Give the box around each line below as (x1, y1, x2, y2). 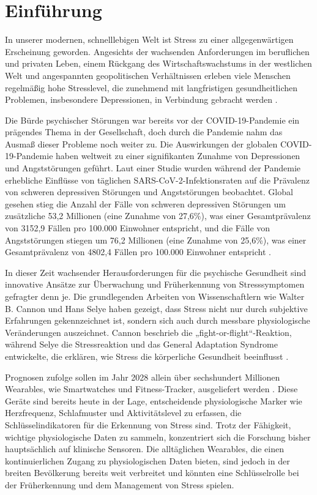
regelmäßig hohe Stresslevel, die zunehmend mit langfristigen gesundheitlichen (5, 81, 297, 94)
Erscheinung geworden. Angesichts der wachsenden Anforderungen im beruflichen (5, 45, 310, 58)
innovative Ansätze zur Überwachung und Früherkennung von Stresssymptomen (5, 278, 305, 291)
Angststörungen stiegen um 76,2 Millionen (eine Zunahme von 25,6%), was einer (5, 233, 307, 246)
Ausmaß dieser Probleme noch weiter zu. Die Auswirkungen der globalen (5, 137, 278, 150)
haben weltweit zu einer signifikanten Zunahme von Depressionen (56, 149, 300, 162)
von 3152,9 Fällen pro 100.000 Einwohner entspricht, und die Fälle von (5, 221, 270, 234)
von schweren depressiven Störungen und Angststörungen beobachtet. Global (5, 185, 293, 198)
